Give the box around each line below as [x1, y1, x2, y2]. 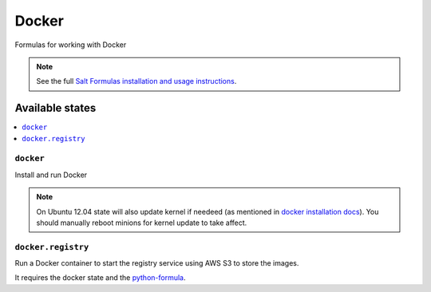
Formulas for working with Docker [14, 40, 127, 49]
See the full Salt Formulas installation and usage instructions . [36, 77, 237, 86]
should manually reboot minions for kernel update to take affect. [36, 218, 247, 227]
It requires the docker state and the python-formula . [14, 273, 186, 282]
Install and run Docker [14, 170, 88, 180]
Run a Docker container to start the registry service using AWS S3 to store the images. [14, 258, 299, 268]
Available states [14, 101, 97, 115]
